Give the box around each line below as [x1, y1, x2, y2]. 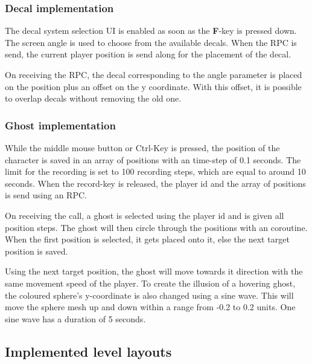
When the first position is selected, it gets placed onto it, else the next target [5, 233, 290, 245]
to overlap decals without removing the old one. [5, 92, 182, 105]
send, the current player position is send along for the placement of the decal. [5, 48, 291, 60]
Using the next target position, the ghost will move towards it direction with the [5, 265, 303, 278]
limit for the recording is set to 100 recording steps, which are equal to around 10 [5, 165, 306, 178]
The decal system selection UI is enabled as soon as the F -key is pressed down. [5, 24, 297, 37]
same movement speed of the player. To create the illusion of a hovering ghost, [5, 276, 296, 289]
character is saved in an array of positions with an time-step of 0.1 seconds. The [5, 153, 301, 166]
